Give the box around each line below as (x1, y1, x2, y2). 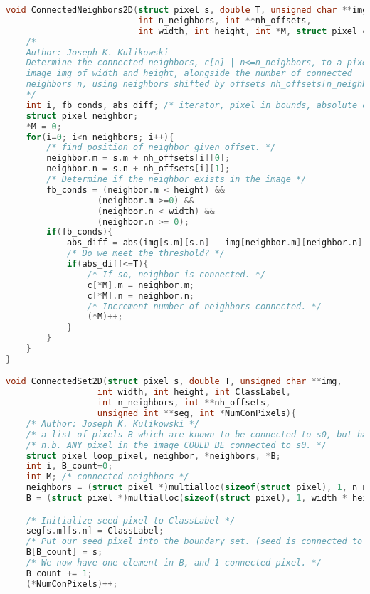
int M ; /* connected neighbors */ (26, 472, 189, 482)
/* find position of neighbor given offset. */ (46, 142, 276, 153)
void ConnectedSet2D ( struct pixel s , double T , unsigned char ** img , (6, 376, 342, 387)
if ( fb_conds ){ (46, 227, 113, 238)
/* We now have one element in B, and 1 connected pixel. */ (26, 558, 322, 568)
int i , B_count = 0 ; (26, 461, 113, 472)
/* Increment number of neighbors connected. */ (87, 301, 322, 312)
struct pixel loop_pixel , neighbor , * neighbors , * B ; (26, 450, 281, 461)
